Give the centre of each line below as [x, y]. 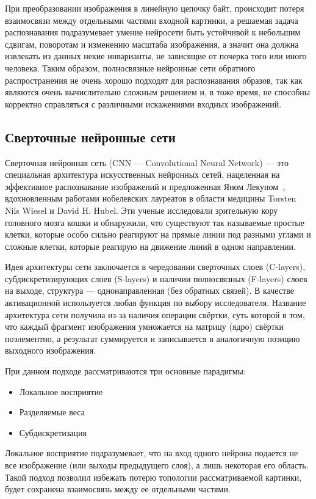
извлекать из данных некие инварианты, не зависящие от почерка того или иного [156, 56]
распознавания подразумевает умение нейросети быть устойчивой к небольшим [153, 32]
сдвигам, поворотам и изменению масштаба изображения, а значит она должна [152, 44]
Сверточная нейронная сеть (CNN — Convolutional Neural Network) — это [147, 162]
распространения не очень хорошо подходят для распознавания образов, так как [154, 80]
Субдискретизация [53, 432]
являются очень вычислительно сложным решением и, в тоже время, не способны [158, 92]
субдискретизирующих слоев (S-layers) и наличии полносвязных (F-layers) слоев [156, 278]
